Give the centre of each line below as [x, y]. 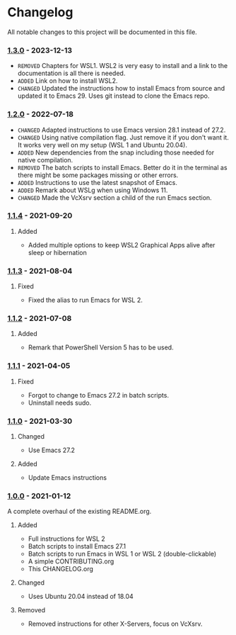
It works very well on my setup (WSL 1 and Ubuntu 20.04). [102, 145]
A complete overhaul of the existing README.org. [79, 512]
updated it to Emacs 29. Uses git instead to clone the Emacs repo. [113, 96]
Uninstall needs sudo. [60, 403]
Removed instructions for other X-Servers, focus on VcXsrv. [115, 624]
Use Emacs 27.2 [52, 450]
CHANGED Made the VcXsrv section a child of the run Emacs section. [114, 197]
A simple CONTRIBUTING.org [71, 561]
